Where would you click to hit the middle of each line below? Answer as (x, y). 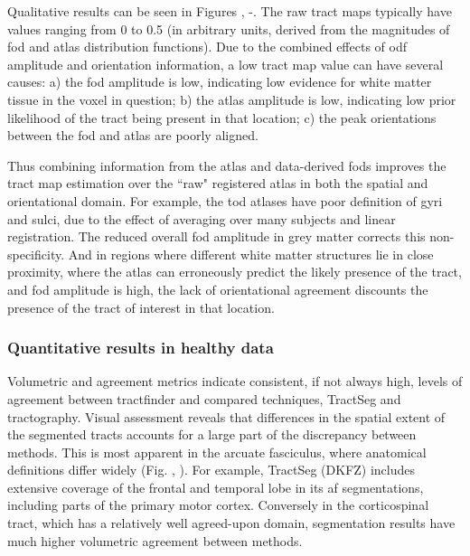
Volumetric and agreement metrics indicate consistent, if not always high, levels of (235, 381)
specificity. (36, 254)
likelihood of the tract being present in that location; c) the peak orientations (222, 117)
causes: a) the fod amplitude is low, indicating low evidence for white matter (220, 82)
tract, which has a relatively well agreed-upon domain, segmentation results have (231, 523)
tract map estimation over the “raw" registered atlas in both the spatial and (218, 183)
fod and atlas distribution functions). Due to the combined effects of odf (207, 47)
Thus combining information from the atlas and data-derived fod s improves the (227, 165)
